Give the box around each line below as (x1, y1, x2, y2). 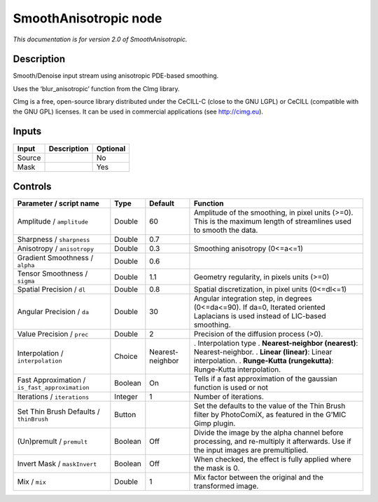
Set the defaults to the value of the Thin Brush (193, 401, 346, 411)
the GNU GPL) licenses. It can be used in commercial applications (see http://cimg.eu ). (13, 107, 264, 116)
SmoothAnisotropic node (13, 11, 162, 26)
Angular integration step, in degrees (193, 294, 312, 304)
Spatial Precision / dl (17, 285, 86, 294)
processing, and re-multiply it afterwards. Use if (193, 437, 351, 447)
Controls (13, 180, 52, 192)
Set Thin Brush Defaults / (17, 407, 100, 416)
